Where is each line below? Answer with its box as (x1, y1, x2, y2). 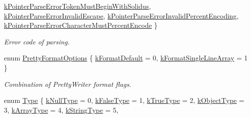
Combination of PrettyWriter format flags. (4, 79, 131, 89)
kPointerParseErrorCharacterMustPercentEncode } (4, 20, 158, 30)
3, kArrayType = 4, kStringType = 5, (4, 104, 119, 115)
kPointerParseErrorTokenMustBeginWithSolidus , (4, 1, 151, 11)
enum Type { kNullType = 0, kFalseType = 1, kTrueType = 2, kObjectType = (4, 95, 245, 105)
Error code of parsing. (4, 36, 70, 46)
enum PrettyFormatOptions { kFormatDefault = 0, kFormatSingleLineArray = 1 (4, 53, 248, 63)
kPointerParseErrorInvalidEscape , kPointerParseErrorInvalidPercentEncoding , (4, 10, 239, 20)
